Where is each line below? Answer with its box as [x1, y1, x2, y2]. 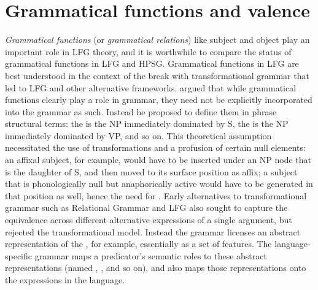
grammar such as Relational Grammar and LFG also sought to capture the [5, 201, 288, 214]
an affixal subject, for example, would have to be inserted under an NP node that [5, 153, 312, 166]
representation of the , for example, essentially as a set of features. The [5, 237, 272, 250]
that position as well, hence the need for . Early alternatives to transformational [5, 189, 307, 202]
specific [5, 249, 33, 262]
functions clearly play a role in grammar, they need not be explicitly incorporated [5, 93, 312, 106]
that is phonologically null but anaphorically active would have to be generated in [5, 177, 313, 190]
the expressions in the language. [5, 273, 125, 286]
